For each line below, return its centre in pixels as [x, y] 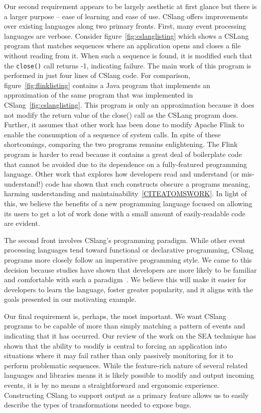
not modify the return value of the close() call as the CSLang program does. [121, 114]
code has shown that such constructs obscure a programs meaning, [148, 183]
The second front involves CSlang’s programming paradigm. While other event [125, 240]
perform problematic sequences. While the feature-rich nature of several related [126, 365]
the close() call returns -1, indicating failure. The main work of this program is [128, 65]
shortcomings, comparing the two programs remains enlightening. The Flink [121, 144]
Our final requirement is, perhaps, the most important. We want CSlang [115, 316]
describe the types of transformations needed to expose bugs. [98, 405]
